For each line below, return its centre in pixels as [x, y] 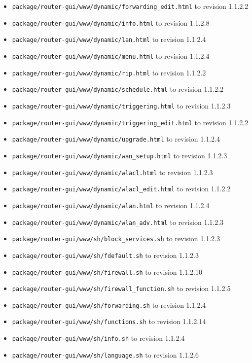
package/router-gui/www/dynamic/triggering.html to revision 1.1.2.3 [121, 105]
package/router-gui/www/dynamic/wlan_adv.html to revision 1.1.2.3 [118, 222]
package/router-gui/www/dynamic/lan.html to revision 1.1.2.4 [109, 39]
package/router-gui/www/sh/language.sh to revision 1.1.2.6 [105, 354]
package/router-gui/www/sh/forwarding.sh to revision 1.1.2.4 [109, 305]
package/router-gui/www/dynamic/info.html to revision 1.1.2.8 [111, 22]
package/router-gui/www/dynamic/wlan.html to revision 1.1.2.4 [111, 205]
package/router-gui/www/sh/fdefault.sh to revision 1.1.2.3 [105, 255]
